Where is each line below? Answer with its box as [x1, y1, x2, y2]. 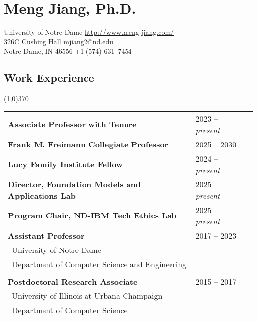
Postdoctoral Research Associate [8, 275, 138, 287]
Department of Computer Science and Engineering [12, 258, 187, 270]
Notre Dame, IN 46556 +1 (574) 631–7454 [4, 46, 132, 56]
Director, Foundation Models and [8, 178, 141, 190]
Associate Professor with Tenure [8, 118, 137, 130]
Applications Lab [8, 189, 76, 201]
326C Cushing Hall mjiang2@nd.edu [4, 36, 114, 46]
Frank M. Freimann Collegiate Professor [8, 138, 169, 150]
